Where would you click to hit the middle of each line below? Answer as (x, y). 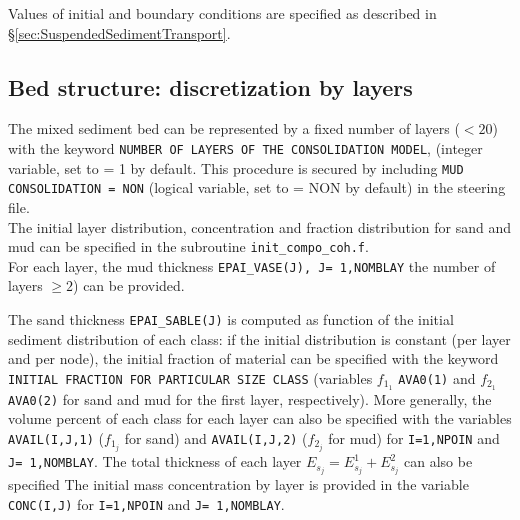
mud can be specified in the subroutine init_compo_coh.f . (188, 246)
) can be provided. (129, 285)
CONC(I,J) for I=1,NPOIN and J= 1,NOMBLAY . (146, 503)
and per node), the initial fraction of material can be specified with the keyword (253, 358)
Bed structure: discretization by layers (210, 86)
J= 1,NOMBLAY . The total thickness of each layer (155, 461)
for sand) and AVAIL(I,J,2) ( (216, 438)
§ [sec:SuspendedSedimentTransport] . (119, 32)
